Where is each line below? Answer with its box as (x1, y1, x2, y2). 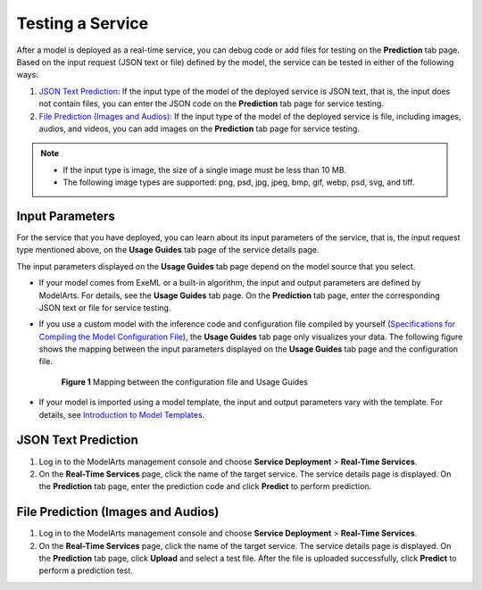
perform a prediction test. (38, 565, 133, 576)
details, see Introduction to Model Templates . (38, 409, 205, 420)
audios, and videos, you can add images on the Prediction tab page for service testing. (38, 123, 361, 134)
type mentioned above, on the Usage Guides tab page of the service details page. (16, 245, 320, 255)
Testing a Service (16, 13, 149, 33)
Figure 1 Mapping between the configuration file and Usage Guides (61, 376, 308, 387)
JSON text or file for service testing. (38, 302, 171, 312)
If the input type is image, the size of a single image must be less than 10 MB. (62, 164, 347, 175)
